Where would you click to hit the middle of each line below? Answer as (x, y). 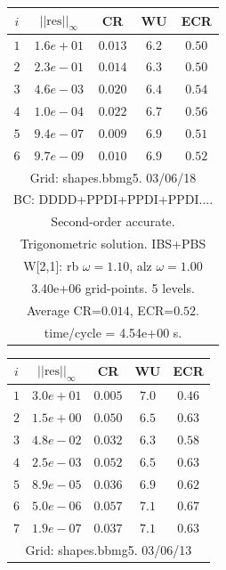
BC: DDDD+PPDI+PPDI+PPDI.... (113, 199)
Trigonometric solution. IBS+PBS (113, 244)
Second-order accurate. (113, 221)
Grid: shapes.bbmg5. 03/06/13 (109, 550)
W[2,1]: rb (51, 265)
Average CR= (64, 309)
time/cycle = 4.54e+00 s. (113, 332)
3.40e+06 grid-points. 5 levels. (113, 287)
